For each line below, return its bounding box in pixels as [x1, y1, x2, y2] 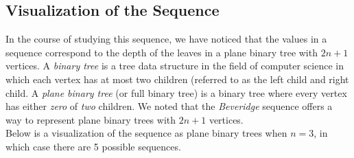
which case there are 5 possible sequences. [5, 139, 181, 153]
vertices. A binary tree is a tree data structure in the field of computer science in [5, 58, 344, 73]
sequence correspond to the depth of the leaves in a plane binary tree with [5, 45, 318, 59]
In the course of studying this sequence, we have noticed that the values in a [5, 32, 327, 46]
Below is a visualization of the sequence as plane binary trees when [5, 126, 287, 140]
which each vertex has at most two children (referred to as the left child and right [5, 71, 349, 86]
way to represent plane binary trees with [5, 112, 176, 126]
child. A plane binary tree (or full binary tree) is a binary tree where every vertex [5, 85, 347, 100]
